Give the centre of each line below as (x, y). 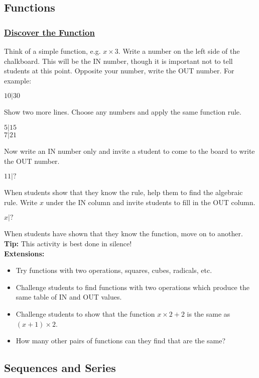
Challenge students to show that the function (85, 313)
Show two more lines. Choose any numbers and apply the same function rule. (123, 112)
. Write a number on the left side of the (179, 51)
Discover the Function (49, 32)
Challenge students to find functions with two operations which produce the (133, 287)
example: (18, 80)
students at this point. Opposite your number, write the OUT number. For (119, 71)
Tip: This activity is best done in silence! (68, 243)
